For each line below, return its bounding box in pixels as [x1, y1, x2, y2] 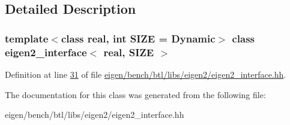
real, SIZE [103, 44, 154, 59]
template [5, 31, 49, 45]
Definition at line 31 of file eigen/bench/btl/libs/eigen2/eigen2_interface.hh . [5, 68, 286, 80]
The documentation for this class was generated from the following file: [5, 88, 266, 100]
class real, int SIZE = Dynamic [61, 31, 216, 45]
